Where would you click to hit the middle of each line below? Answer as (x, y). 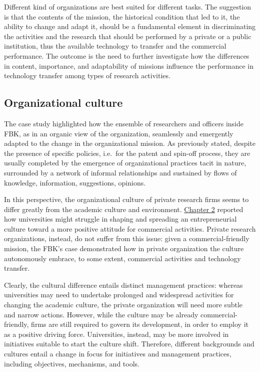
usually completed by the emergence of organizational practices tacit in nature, (125, 163)
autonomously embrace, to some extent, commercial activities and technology (122, 258)
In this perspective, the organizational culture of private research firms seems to (126, 199)
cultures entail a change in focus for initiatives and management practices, (118, 354)
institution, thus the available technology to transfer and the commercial (115, 46)
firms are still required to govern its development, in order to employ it (140, 324)
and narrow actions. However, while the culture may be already (101, 314)
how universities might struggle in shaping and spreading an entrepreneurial (120, 219)
